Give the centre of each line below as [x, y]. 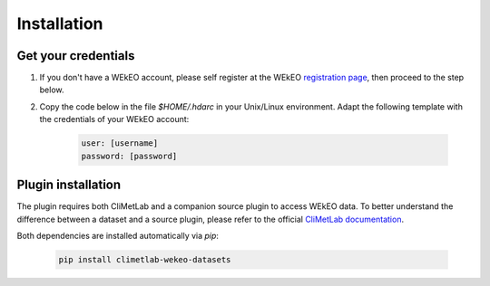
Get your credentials [76, 56]
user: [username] [120, 143]
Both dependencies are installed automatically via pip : [118, 235]
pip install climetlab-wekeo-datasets [145, 259]
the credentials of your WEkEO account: [114, 119]
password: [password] [129, 156]
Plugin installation [69, 185]
